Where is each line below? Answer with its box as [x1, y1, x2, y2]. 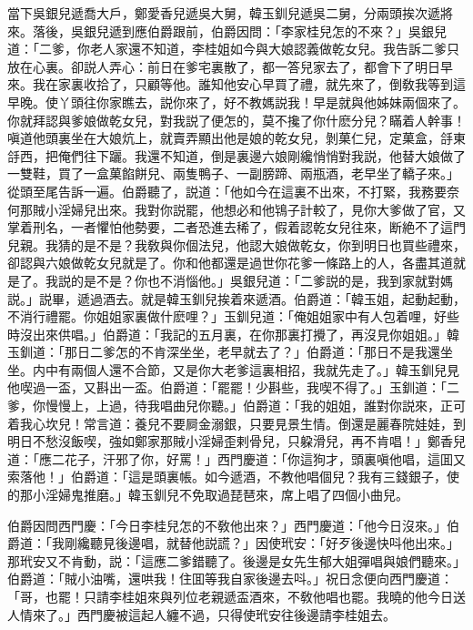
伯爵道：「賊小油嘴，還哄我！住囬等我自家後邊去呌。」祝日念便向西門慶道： [7, 569, 453, 588]
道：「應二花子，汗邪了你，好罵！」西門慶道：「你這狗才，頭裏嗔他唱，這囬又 [7, 449, 466, 468]
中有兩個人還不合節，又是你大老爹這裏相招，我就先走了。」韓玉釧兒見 [45, 360, 459, 379]
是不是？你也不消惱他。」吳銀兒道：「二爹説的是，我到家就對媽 [83, 270, 453, 290]
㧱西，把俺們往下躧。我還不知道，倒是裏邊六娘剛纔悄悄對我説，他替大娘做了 [7, 146, 466, 165]
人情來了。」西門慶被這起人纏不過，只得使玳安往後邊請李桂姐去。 [7, 605, 396, 624]
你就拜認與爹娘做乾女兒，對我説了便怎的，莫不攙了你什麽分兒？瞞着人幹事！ [7, 110, 466, 129]
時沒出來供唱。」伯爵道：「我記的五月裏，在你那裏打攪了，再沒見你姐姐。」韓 [7, 324, 459, 343]
